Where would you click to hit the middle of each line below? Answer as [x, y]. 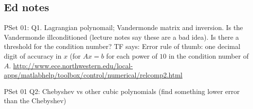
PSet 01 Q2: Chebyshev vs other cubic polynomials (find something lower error [122, 91]
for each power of [132, 55]
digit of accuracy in [33, 55]
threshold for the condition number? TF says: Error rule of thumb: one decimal [122, 46]
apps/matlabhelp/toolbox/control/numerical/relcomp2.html [93, 75]
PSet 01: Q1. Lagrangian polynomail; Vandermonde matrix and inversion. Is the [124, 27]
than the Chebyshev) [35, 101]
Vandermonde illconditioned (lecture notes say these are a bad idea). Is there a [122, 37]
